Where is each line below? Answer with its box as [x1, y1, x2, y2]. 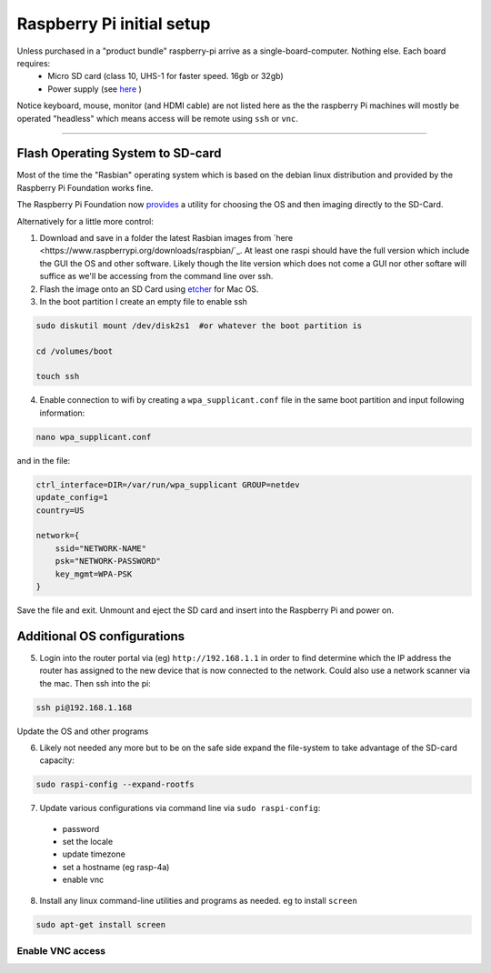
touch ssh [35, 371, 80, 382]
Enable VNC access [16, 945, 106, 957]
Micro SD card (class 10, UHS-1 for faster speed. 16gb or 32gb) [47, 71, 284, 82]
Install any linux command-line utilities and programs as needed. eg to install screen [39, 895, 358, 906]
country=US [35, 505, 85, 516]
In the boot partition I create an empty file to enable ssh [39, 296, 247, 306]
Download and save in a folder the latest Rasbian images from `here [39, 232, 294, 243]
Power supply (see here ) [47, 83, 143, 95]
